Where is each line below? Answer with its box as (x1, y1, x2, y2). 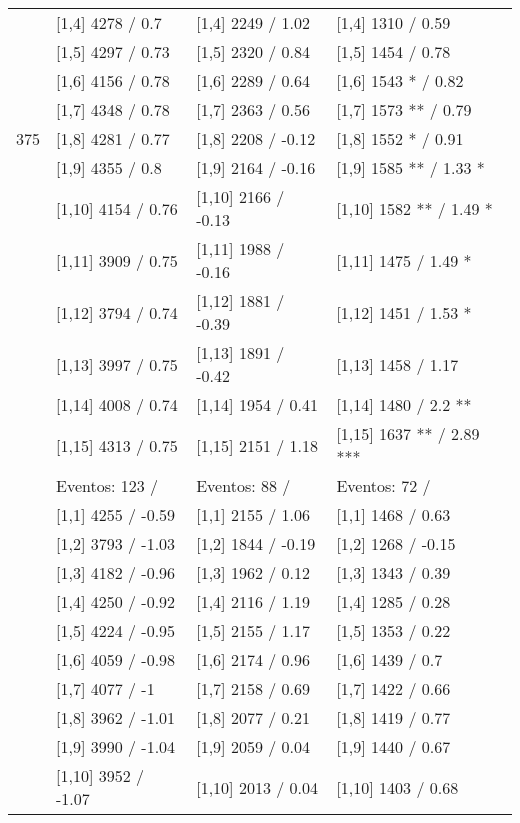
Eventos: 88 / (196, 474, 291, 497)
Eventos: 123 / (56, 474, 159, 497)
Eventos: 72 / (336, 474, 431, 497)
